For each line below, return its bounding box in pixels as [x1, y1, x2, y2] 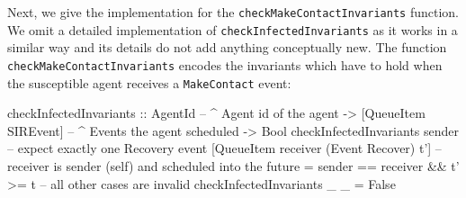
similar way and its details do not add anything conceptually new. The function [7, 38, 447, 57]
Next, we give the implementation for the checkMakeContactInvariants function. [7, 3, 459, 21]
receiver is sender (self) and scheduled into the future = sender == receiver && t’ [7, 157, 460, 175]
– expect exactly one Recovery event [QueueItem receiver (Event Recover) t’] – [7, 139, 442, 157]
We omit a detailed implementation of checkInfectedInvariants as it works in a [7, 20, 458, 39]
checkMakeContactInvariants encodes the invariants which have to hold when [7, 55, 443, 74]
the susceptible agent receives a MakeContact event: [7, 73, 291, 92]
